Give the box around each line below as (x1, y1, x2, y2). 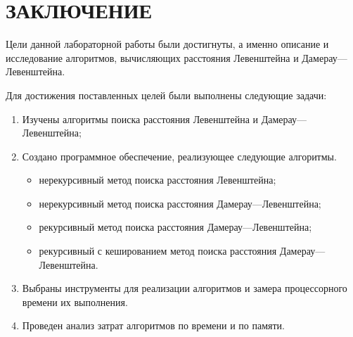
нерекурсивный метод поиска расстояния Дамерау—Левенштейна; (39, 196, 321, 210)
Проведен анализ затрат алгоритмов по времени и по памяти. (22, 318, 285, 333)
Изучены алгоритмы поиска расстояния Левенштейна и (22, 111, 259, 126)
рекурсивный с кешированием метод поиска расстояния (39, 243, 277, 258)
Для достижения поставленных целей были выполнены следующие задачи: (6, 87, 327, 102)
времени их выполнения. (22, 294, 128, 309)
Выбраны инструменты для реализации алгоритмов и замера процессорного (22, 281, 347, 295)
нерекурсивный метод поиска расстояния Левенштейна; (39, 172, 276, 187)
